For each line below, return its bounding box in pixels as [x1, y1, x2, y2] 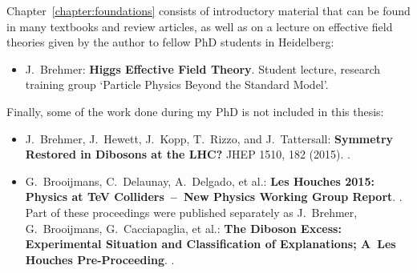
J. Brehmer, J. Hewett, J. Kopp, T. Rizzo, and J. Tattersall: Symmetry [25, 130, 394, 147]
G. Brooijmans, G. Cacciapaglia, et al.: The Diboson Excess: [25, 219, 342, 236]
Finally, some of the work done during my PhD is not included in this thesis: [6, 102, 384, 119]
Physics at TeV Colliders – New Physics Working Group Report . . [25, 188, 403, 205]
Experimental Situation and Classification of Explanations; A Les [25, 235, 396, 252]
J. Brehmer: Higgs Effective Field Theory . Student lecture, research [25, 60, 381, 77]
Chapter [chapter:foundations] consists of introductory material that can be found [6, 2, 411, 18]
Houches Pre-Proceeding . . [25, 251, 175, 267]
